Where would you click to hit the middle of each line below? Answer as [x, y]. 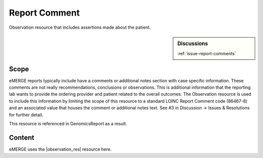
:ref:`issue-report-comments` [207, 54]
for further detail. [26, 115]
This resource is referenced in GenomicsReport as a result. [68, 124]
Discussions [193, 43]
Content [22, 137]
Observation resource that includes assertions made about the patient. [80, 27]
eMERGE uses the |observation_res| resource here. [60, 149]
